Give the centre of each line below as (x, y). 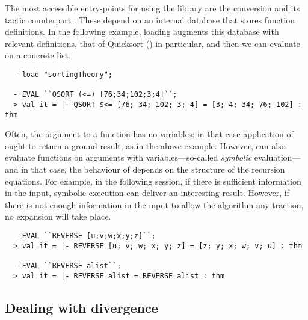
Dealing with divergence (82, 307)
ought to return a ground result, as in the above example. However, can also (145, 145)
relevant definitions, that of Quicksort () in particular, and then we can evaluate (152, 43)
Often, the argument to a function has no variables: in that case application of (149, 134)
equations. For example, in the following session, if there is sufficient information (153, 181)
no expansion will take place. (58, 216)
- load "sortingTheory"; (63, 74)
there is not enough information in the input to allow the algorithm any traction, (154, 204)
